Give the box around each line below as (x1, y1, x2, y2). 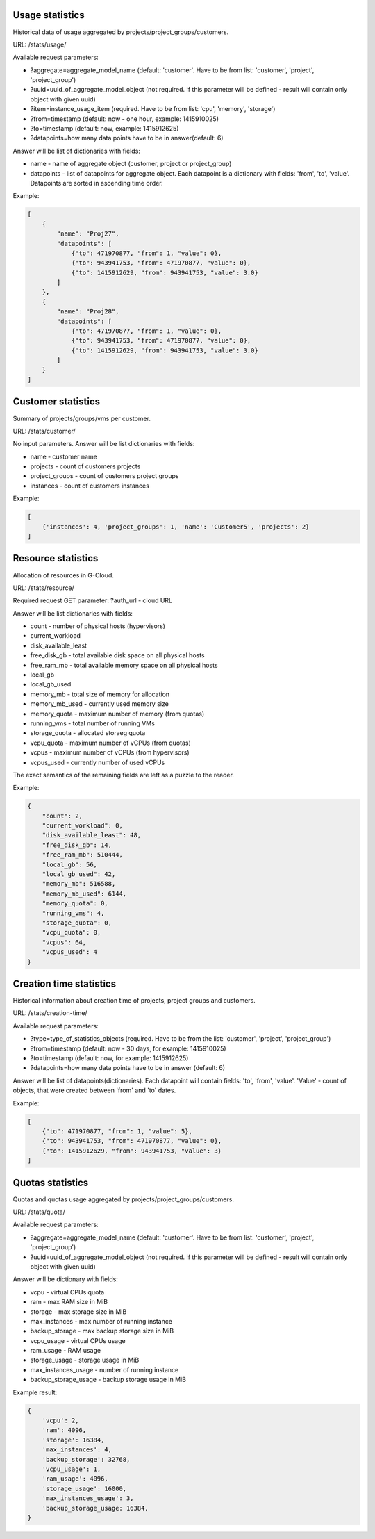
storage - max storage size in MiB (30, 1307, 127, 1316)
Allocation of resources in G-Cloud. (12, 570, 115, 579)
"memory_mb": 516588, (42, 880, 116, 888)
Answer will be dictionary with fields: (12, 1275, 118, 1283)
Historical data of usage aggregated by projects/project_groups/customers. (12, 28, 229, 36)
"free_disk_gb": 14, (42, 841, 112, 849)
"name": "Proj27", (56, 230, 119, 238)
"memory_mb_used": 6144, (42, 889, 127, 898)
